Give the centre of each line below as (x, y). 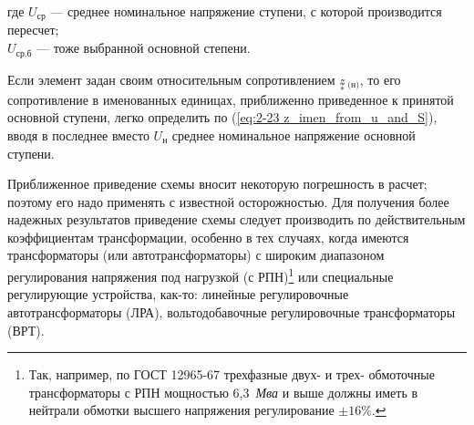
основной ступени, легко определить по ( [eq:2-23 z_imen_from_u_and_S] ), (222, 117)
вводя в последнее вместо (78, 135)
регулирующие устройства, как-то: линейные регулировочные (178, 294)
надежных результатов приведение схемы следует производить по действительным (237, 219)
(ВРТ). (26, 330)
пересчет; (33, 30)
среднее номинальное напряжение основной (294, 135)
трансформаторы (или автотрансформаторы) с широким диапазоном (196, 255)
